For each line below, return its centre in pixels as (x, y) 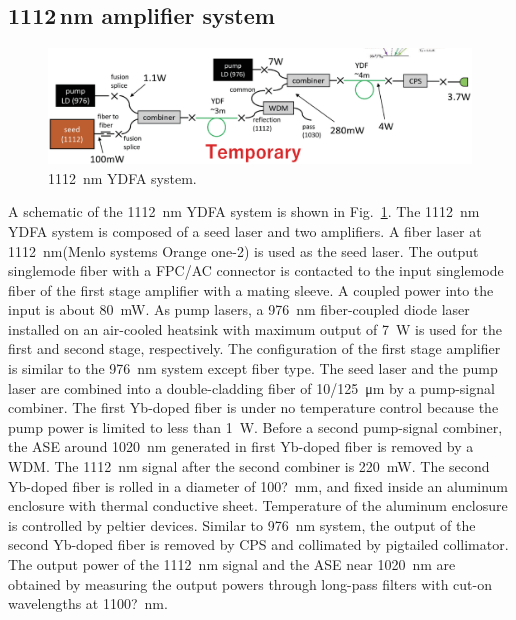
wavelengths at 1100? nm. (88, 603)
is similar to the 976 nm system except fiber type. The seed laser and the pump (253, 368)
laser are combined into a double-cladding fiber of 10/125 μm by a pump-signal (251, 387)
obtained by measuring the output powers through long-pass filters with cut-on (250, 583)
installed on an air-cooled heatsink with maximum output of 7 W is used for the (255, 328)
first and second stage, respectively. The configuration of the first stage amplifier (254, 348)
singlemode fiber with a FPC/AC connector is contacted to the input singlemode (256, 270)
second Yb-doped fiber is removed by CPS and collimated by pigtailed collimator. (258, 544)
